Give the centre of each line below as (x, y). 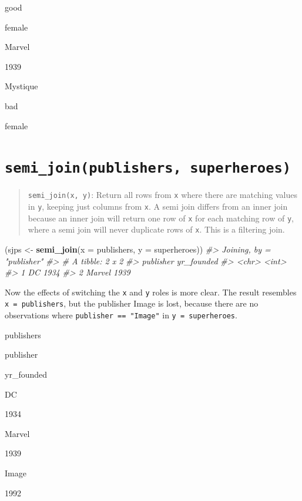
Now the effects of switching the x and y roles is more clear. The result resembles (151, 292)
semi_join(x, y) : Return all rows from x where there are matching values (162, 195)
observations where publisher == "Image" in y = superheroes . (121, 315)
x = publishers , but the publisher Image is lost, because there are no (132, 303)
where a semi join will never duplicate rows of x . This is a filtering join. (156, 229)
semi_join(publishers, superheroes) (148, 168)
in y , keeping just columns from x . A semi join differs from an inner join (158, 206)
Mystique (21, 86)
